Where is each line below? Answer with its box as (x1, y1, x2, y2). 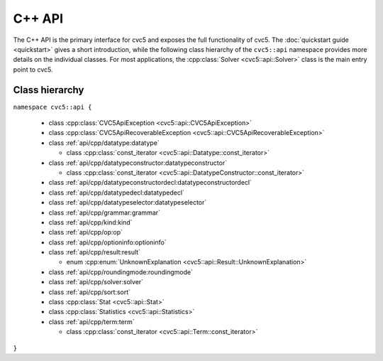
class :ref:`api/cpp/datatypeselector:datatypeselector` (48, 198, 207, 207)
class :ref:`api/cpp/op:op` (48, 228, 123, 237)
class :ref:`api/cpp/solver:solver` (48, 278, 144, 286)
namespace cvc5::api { (13, 103, 92, 111)
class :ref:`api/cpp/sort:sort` (48, 288, 131, 296)
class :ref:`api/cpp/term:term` (48, 317, 135, 326)
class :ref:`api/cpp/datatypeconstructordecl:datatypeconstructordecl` (48, 178, 252, 187)
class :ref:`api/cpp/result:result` (48, 248, 141, 257)
